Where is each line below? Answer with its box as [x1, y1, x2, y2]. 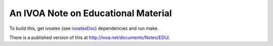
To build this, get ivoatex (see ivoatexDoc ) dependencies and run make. [9, 25, 159, 31]
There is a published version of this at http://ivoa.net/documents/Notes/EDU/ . [9, 34, 170, 40]
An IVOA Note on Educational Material [9, 8, 172, 19]
